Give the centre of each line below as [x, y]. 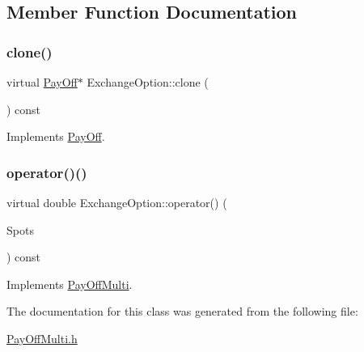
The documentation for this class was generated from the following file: [182, 311]
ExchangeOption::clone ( [148, 82]
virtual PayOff [42, 82]
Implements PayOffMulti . [70, 284]
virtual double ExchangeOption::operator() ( [117, 202]
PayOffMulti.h [42, 338]
